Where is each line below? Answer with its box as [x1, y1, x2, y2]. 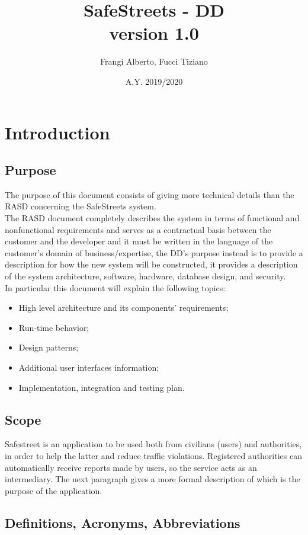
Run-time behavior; [18, 321, 89, 333]
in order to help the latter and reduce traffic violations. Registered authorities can [5, 450, 302, 461]
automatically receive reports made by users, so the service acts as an [5, 461, 257, 473]
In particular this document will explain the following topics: [5, 281, 226, 294]
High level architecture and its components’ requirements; [18, 301, 229, 314]
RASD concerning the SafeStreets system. [5, 200, 156, 212]
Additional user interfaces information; [18, 361, 159, 374]
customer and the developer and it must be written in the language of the [5, 235, 273, 247]
